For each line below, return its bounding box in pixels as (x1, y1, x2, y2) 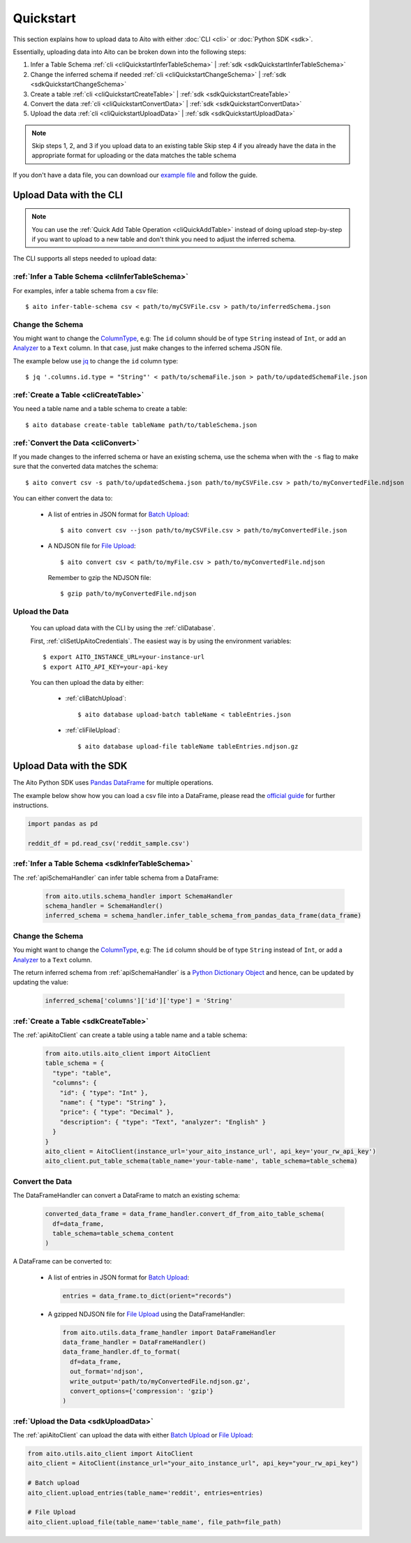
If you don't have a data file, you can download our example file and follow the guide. (13, 171, 258, 179)
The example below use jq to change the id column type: (13, 356, 179, 365)
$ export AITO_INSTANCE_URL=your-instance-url (43, 653, 205, 661)
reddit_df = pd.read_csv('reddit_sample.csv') (27, 839, 190, 847)
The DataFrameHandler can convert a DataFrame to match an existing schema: (13, 1191, 240, 1200)
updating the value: (13, 978, 69, 987)
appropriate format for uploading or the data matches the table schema (31, 151, 237, 160)
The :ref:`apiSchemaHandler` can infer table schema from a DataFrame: (13, 874, 219, 882)
